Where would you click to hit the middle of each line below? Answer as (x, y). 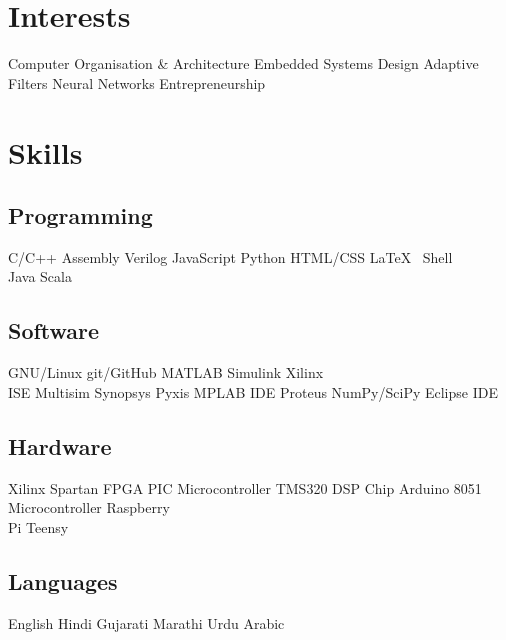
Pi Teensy (38, 526)
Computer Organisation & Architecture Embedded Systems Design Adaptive (243, 63)
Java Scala (40, 276)
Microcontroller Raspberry (89, 507)
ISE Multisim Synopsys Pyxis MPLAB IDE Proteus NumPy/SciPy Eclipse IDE (253, 391)
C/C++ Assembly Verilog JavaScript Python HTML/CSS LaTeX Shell (230, 256)
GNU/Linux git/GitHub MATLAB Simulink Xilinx (166, 372)
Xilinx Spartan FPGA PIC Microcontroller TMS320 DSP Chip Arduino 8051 (245, 487)
